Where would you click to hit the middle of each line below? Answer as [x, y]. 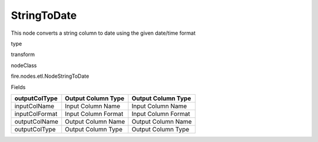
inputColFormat [36, 114]
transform [23, 55]
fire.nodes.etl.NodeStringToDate [50, 76]
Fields [18, 87]
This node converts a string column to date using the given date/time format [103, 33]
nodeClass [24, 65]
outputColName [37, 121]
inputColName [34, 106]
